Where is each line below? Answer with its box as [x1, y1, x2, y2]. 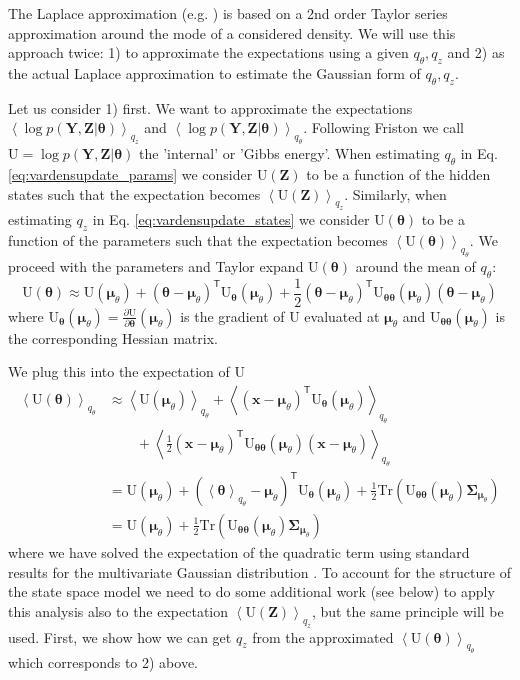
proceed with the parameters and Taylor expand [8, 255, 304, 276]
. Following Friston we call [303, 117, 464, 138]
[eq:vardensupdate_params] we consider [8, 163, 253, 184]
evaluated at [304, 305, 380, 326]
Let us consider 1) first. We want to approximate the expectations [8, 97, 413, 118]
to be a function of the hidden [306, 163, 491, 184]
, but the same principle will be [311, 600, 504, 621]
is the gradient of [180, 305, 285, 326]
